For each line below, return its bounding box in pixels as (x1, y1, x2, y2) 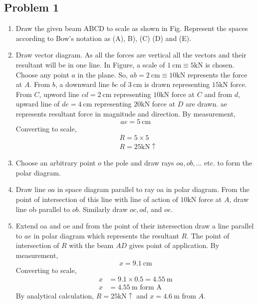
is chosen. (205, 59, 235, 69)
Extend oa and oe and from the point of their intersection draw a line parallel (15, 220, 254, 231)
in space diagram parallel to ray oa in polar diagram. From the (57, 184, 250, 194)
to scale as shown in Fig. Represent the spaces (106, 23, 248, 33)
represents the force (187, 69, 248, 79)
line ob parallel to (15, 203, 70, 214)
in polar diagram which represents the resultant (33, 230, 179, 240)
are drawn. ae (186, 98, 227, 109)
